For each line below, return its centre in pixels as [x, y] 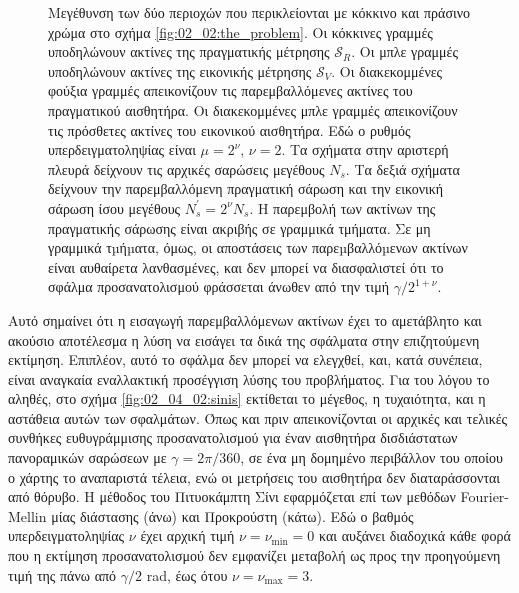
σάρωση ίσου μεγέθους [114, 207]
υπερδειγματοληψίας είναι [122, 149]
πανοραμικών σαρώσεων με [87, 457]
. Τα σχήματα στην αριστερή [365, 149]
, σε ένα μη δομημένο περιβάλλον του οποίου [371, 457]
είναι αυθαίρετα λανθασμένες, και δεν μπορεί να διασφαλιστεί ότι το [246, 266]
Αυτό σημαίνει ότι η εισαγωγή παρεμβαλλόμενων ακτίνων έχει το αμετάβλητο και [245, 319]
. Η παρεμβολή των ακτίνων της [342, 207]
